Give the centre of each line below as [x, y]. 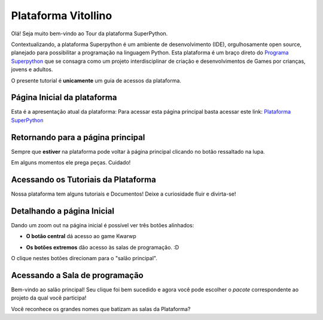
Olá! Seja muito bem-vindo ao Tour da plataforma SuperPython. [89, 33]
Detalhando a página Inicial [63, 211]
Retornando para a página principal [78, 137]
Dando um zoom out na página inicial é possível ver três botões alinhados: [103, 225]
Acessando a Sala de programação [77, 275]
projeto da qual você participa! [49, 298]
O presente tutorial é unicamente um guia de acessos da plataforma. [96, 80]
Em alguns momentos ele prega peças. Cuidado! [71, 163]
